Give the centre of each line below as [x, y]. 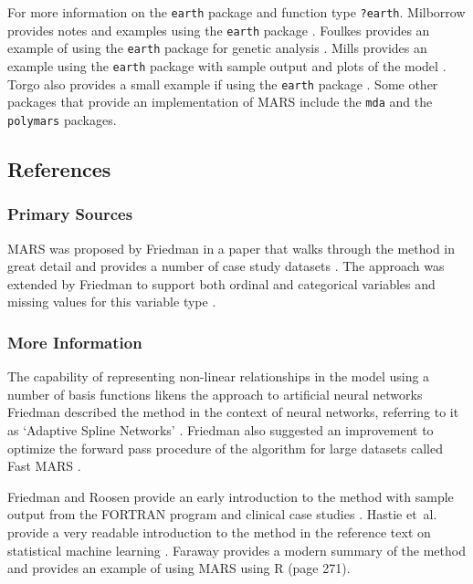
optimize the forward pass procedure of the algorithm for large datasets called [225, 448]
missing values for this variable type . [112, 302]
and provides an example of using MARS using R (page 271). [179, 568]
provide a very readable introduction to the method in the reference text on [219, 532]
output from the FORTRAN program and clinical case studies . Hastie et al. [222, 514]
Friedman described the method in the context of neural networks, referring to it [233, 412]
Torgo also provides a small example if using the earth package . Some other [223, 83]
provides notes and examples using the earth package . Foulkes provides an [219, 30]
